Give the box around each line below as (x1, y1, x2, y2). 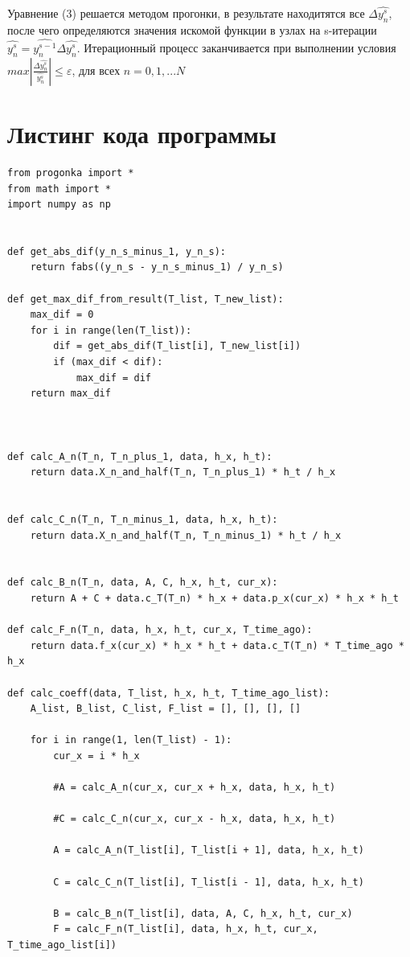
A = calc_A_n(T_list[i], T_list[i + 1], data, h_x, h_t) (53, 844, 364, 856)
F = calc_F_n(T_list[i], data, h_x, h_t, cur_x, (53, 923, 318, 935)
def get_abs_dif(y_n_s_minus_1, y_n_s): (7, 245, 227, 257)
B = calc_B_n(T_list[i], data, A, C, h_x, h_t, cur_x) (53, 907, 353, 919)
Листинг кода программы (7, 117, 277, 150)
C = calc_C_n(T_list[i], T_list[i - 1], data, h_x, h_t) (53, 876, 364, 888)
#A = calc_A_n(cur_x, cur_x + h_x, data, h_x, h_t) (53, 782, 336, 794)
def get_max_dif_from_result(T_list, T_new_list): (7, 293, 284, 305)
